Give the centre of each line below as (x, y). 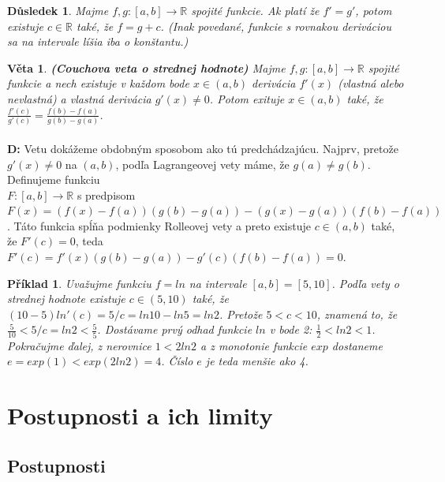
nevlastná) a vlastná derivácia (79, 98)
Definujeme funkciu (54, 179)
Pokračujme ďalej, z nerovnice (79, 345)
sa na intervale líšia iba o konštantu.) (98, 41)
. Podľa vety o (365, 283)
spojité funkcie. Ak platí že (255, 10)
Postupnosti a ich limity (140, 415)
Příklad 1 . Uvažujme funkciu (79, 283)
